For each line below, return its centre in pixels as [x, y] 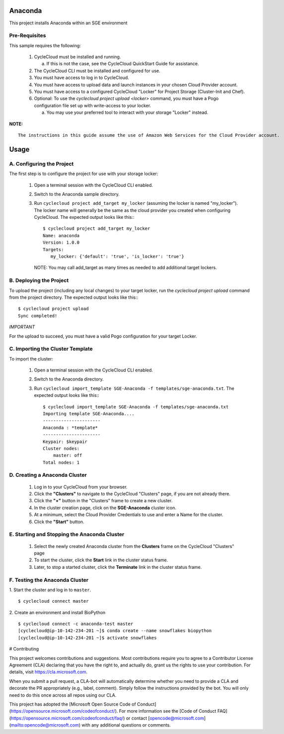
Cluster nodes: [61, 448]
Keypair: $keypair [65, 442]
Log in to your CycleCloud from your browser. [81, 487]
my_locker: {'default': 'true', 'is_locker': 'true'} [117, 257]
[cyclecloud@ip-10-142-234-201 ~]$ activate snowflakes [87, 638]
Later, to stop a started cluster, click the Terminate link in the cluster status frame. [118, 567]
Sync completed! [38, 316]
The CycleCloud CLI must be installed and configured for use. [97, 71]
